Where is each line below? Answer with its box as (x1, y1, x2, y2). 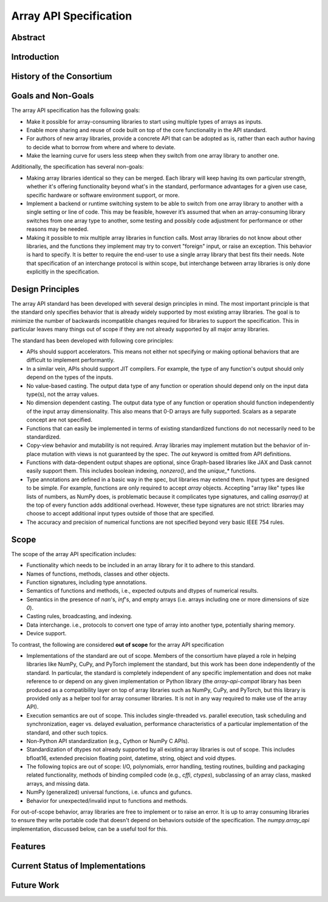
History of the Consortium (11, 71, 112, 82)
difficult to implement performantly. (26, 356, 115, 364)
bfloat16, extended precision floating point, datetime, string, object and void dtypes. (26, 754, 236, 761)
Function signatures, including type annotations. (26, 579, 147, 586)
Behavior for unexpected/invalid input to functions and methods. (26, 797, 188, 804)
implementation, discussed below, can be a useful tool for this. (11, 825, 168, 833)
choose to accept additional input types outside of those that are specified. (26, 510, 215, 517)
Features (11, 841, 46, 851)
